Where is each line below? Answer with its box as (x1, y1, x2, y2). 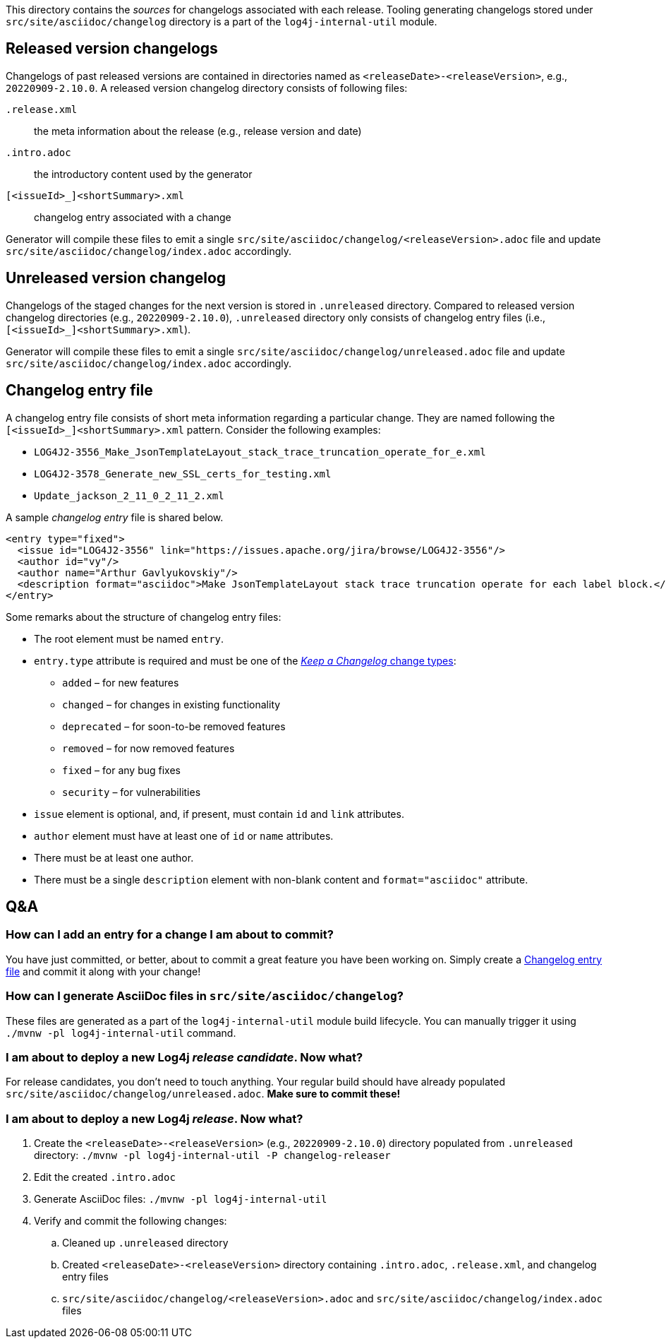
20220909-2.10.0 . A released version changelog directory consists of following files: (6, 81, 408, 94)
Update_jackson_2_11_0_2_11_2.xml (34, 489, 224, 501)
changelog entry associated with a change (34, 210, 231, 223)
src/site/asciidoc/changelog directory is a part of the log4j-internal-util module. (6, 16, 437, 28)
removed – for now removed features (62, 742, 235, 754)
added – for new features (62, 676, 179, 689)
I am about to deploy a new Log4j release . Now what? (6, 1111, 303, 1126)
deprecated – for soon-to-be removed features (62, 720, 286, 732)
